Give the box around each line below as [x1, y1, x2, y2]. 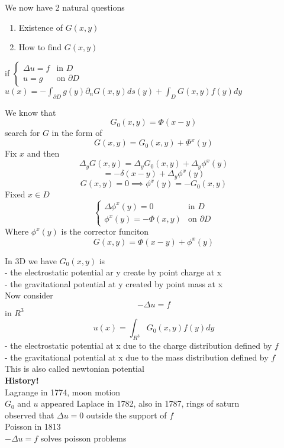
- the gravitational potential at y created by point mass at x [5, 277, 223, 290]
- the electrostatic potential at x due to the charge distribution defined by [5, 339, 272, 352]
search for [5, 126, 40, 139]
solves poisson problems [40, 432, 127, 444]
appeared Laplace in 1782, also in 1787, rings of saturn [41, 397, 240, 410]
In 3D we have [5, 254, 57, 267]
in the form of [51, 126, 102, 139]
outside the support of [86, 408, 167, 421]
